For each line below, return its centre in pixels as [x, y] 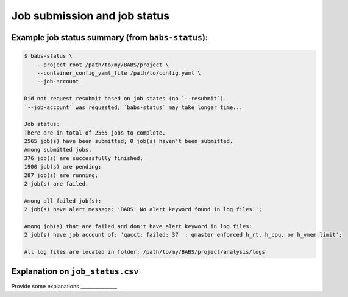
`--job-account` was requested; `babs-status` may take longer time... [133, 107]
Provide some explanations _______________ [64, 286]
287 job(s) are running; [61, 175]
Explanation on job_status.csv [75, 271]
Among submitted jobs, [58, 150]
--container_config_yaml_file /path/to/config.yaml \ [119, 73]
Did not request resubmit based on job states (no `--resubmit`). [125, 99]
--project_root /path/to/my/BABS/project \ [103, 65]
